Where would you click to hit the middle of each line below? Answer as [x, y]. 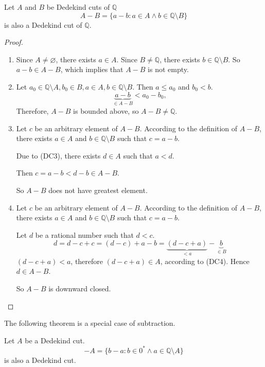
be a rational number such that [84, 234]
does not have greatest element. [98, 190]
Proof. [14, 42]
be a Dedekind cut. [55, 340]
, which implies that [92, 69]
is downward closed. [80, 288]
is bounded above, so [106, 111]
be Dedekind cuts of [78, 7]
